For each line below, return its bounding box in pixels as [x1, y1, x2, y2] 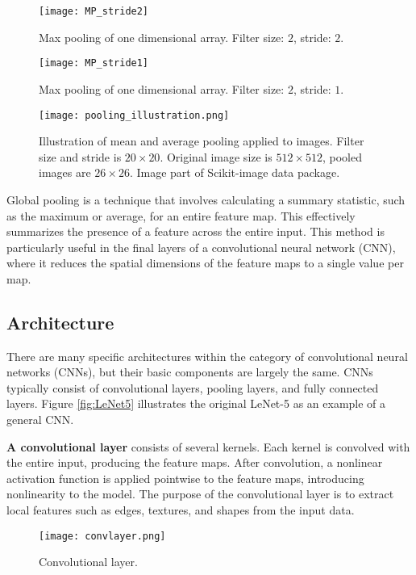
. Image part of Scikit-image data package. [129, 164, 340, 181]
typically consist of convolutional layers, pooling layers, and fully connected [6, 379, 379, 396]
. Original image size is [160, 148, 272, 165]
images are [39, 164, 91, 181]
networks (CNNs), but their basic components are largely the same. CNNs [6, 363, 373, 380]
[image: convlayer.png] [39, 530, 166, 542]
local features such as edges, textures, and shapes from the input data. [6, 502, 355, 518]
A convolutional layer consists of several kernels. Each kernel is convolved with [6, 438, 410, 455]
